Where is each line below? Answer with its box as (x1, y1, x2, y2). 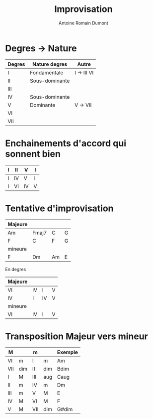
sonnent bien (5, 148, 61, 159)
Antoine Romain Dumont (59, 20, 108, 26)
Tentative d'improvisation (5, 203, 114, 214)
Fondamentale (29, 69, 64, 76)
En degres (5, 266, 26, 272)
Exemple (57, 349, 78, 356)
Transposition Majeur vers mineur (5, 330, 148, 342)
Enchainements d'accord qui (5, 138, 127, 149)
